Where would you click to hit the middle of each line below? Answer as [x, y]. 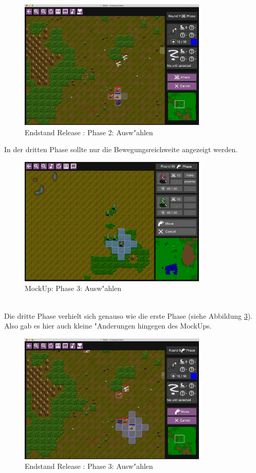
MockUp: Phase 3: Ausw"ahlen [73, 288]
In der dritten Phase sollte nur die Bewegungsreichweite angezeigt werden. [121, 149]
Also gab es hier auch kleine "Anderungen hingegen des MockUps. [108, 326]
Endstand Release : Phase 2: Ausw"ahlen [89, 132]
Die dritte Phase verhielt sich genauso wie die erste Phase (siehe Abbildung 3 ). [128, 315]
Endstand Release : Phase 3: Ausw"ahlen [89, 466]
